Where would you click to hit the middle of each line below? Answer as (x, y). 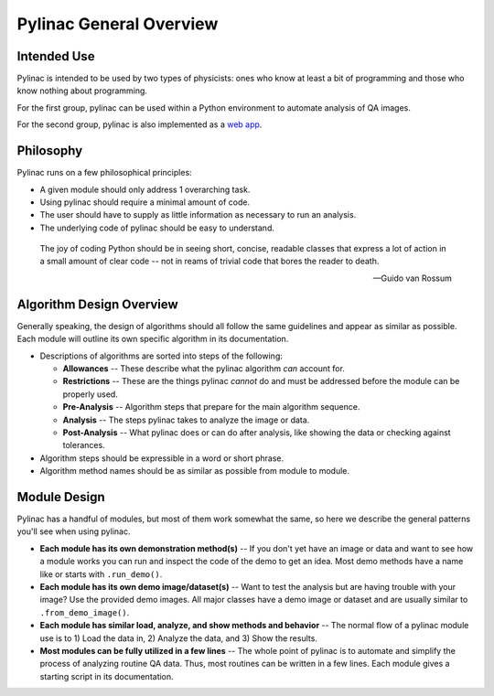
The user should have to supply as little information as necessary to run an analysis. (198, 215)
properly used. (90, 394)
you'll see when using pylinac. (74, 531)
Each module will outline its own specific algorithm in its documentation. (153, 339)
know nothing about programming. (82, 91)
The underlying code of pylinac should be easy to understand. (157, 228)
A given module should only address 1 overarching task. (145, 189)
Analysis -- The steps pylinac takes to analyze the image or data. (186, 420)
